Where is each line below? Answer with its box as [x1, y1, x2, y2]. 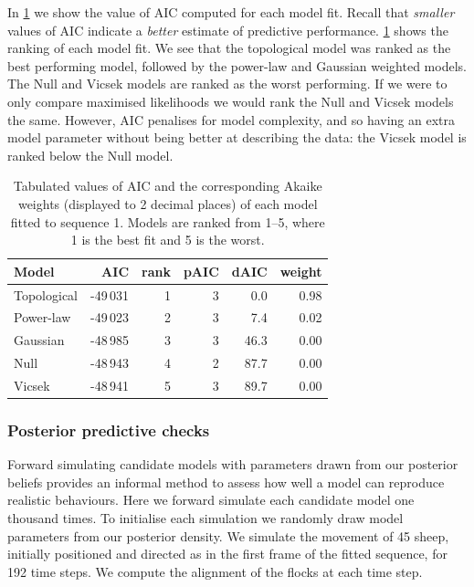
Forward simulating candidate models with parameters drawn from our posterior [7, 455, 458, 474]
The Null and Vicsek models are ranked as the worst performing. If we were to [7, 74, 448, 93]
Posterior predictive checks [7, 418, 210, 441]
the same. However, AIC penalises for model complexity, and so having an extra [7, 110, 455, 129]
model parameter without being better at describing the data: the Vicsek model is [7, 128, 467, 147]
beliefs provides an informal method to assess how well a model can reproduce [7, 472, 445, 491]
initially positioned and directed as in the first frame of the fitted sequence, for [7, 544, 448, 563]
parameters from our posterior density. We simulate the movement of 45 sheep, [7, 526, 449, 545]
